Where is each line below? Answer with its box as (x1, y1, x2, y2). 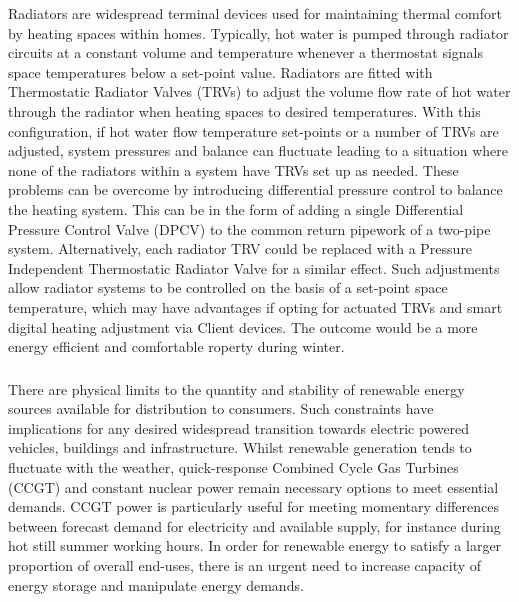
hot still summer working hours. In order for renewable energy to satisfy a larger (8, 535, 502, 556)
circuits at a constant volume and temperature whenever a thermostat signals (8, 42, 483, 63)
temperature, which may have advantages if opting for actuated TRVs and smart (8, 296, 503, 317)
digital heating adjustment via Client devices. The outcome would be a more (8, 316, 478, 337)
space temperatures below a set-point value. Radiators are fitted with (8, 61, 433, 82)
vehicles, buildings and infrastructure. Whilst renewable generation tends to (8, 437, 472, 458)
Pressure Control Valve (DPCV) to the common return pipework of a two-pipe (8, 218, 491, 239)
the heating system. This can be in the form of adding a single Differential (8, 198, 464, 219)
